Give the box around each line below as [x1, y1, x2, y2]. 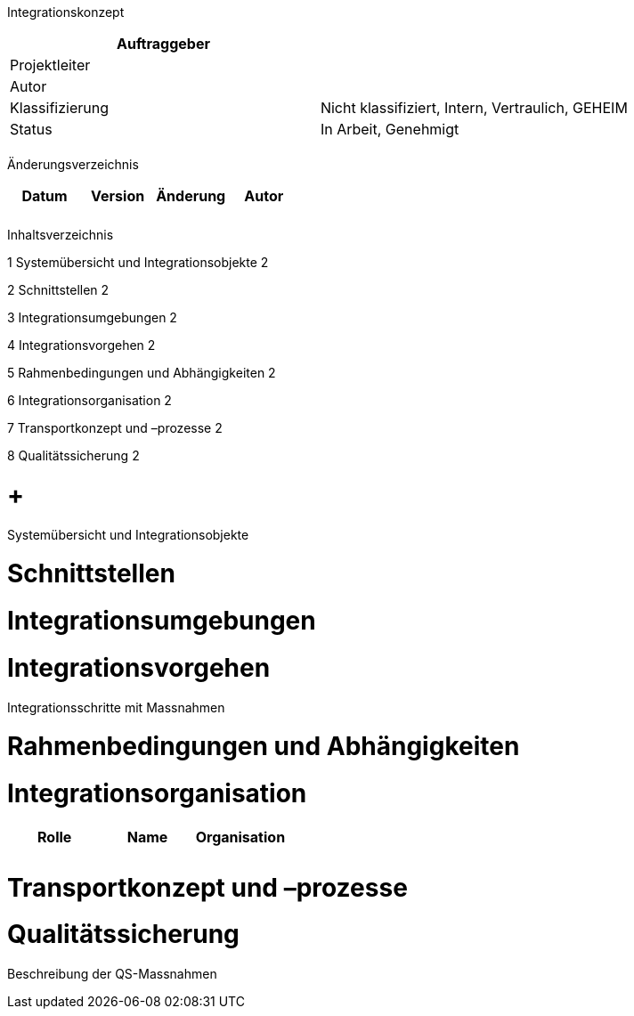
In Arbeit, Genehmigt [320, 120, 459, 138]
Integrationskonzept [7, 4, 125, 20]
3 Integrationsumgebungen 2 [7, 310, 177, 325]
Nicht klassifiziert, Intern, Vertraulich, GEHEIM [320, 99, 628, 117]
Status [10, 120, 53, 138]
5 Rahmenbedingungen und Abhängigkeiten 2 [7, 365, 276, 380]
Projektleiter [10, 56, 91, 74]
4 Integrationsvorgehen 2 [7, 337, 156, 353]
